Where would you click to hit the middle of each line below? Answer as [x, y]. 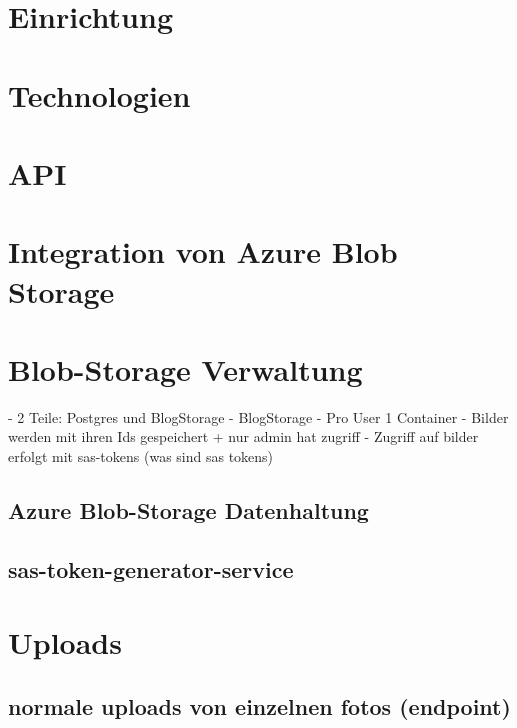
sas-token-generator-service [151, 568]
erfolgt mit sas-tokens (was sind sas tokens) [141, 456]
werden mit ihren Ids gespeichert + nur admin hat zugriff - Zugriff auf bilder [243, 436]
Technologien [99, 94]
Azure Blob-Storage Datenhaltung [188, 509]
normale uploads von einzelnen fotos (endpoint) [259, 705]
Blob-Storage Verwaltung [185, 368]
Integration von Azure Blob [203, 251]
